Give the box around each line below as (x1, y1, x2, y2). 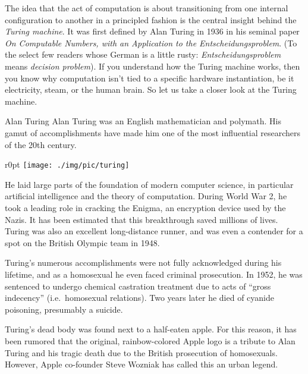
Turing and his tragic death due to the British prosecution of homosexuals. (5, 346, 278, 359)
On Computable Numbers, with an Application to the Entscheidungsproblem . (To (5, 36, 297, 49)
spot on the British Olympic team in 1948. (5, 236, 160, 249)
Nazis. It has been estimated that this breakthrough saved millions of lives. (5, 213, 278, 225)
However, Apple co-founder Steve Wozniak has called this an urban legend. (5, 358, 278, 370)
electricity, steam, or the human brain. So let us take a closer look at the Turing (5, 83, 297, 96)
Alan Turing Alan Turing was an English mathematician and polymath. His (5, 115, 281, 127)
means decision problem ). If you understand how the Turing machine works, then (5, 59, 300, 72)
